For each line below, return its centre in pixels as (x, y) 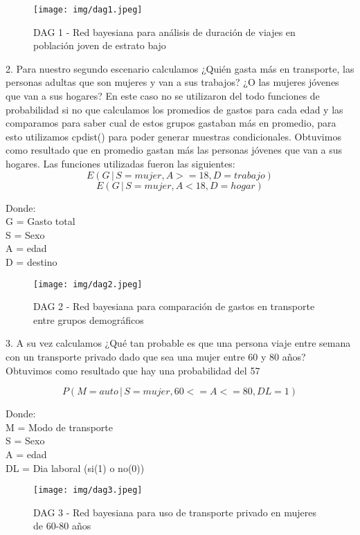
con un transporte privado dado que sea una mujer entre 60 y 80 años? (156, 356)
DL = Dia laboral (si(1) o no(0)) (75, 468)
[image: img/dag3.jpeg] (88, 490)
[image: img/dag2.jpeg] (88, 284)
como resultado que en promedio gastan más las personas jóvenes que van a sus (174, 150)
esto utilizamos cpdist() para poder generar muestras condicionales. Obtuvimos (173, 136)
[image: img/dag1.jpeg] (88, 10)
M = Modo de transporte (59, 427)
